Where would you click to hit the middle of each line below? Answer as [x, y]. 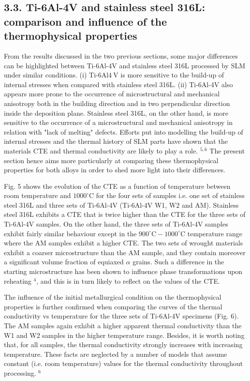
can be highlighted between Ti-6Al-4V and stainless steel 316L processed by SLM [125, 65]
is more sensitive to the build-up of [172, 75]
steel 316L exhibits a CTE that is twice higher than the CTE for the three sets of [125, 214]
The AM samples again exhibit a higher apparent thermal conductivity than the [123, 326]
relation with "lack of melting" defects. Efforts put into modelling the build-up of [124, 131]
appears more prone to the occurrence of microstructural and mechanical [112, 94]
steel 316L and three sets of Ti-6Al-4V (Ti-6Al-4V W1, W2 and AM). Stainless [121, 205]
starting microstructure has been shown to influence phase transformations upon [123, 271]
